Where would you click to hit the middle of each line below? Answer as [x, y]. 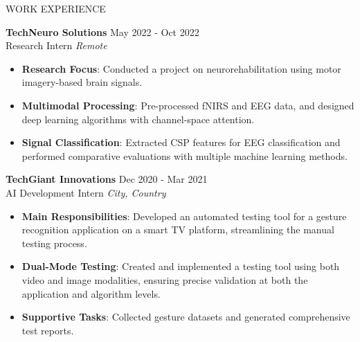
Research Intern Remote [56, 45]
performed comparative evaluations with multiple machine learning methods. [184, 155]
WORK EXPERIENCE [56, 8]
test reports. [48, 330]
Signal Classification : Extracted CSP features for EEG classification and [181, 142]
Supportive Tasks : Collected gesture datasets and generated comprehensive [186, 317]
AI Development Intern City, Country [86, 192]
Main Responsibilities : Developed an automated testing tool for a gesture [184, 216]
